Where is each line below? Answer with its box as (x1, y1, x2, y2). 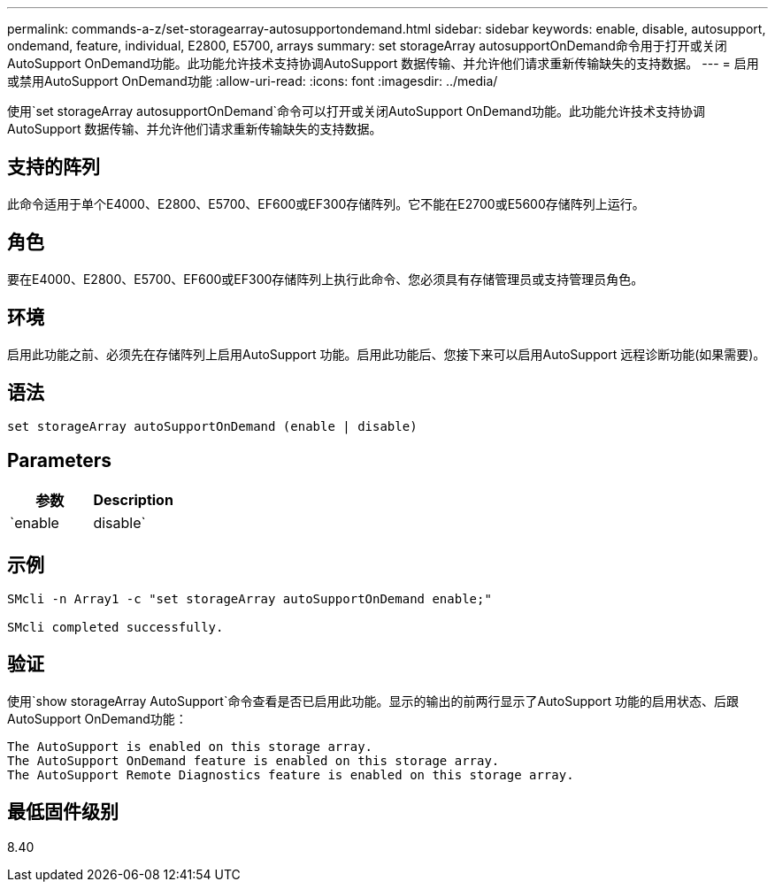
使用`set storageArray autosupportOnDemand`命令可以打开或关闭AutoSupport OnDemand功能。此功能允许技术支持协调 (7, 103, 705, 119)
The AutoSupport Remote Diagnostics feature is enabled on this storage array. (7, 767, 574, 782)
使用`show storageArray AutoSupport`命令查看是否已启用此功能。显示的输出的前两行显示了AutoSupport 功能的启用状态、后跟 (7, 693, 739, 709)
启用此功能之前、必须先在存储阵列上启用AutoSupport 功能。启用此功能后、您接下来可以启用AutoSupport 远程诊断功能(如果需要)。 (7, 346, 766, 362)
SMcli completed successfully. (7, 620, 224, 635)
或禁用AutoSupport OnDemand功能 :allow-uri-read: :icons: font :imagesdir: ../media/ (7, 73, 498, 88)
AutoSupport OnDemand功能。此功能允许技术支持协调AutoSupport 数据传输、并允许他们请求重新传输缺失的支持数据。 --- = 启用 (7, 56, 759, 71)
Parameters (7, 448, 111, 471)
